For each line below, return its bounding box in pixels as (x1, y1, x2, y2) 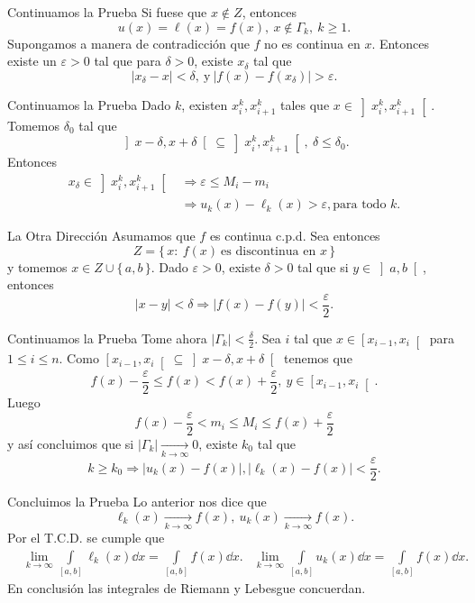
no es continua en (264, 33, 361, 52)
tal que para (94, 51, 161, 70)
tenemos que (283, 349, 352, 368)
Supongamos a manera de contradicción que (7, 33, 250, 52)
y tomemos (7, 257, 68, 276)
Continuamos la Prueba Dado (7, 95, 171, 114)
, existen (181, 95, 228, 114)
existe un (7, 51, 57, 70)
